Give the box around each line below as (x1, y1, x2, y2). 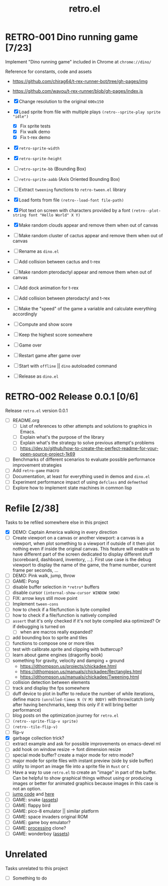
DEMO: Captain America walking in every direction (12, 529, 118, 535)
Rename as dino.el (19, 248, 59, 254)
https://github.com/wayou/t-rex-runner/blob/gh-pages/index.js (12, 88, 143, 94)
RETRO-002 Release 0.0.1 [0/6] (5, 391, 138, 402)
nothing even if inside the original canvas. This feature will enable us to (12, 546, 160, 552)
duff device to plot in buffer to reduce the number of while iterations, (12, 691, 155, 697)
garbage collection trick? (12, 735, 64, 741)
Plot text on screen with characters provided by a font (19, 208, 131, 214)
